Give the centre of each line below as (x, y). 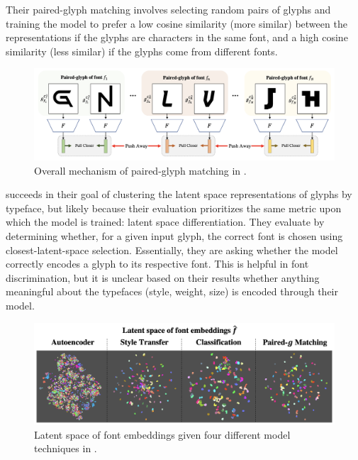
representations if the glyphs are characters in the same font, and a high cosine (177, 37)
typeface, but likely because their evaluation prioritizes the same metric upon (174, 208)
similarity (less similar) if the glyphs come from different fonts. (142, 51)
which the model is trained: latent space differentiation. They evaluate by (165, 222)
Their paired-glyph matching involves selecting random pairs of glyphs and (168, 9)
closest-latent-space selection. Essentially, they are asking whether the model (172, 250)
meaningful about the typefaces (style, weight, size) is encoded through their (172, 291)
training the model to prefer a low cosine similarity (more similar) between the (177, 23)
